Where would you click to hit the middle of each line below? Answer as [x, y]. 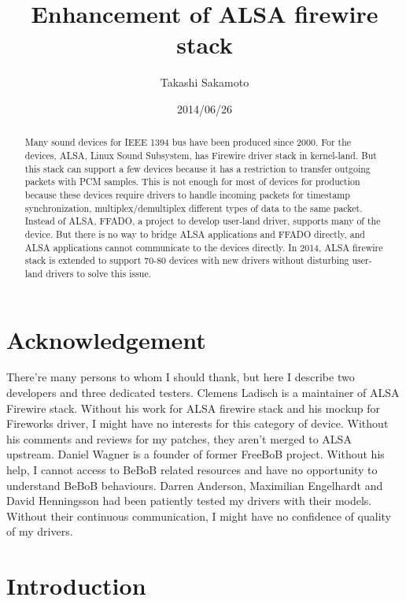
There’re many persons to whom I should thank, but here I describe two [181, 377]
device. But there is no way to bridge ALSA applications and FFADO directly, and [195, 234]
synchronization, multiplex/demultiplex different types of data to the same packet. [194, 208]
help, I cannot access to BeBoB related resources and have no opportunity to [192, 470]
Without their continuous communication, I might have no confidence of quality [199, 516]
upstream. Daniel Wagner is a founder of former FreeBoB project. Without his [196, 454]
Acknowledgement [106, 339]
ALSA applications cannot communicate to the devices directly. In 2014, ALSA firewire [204, 247]
